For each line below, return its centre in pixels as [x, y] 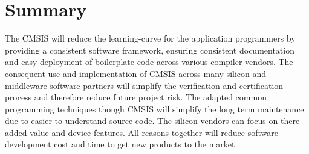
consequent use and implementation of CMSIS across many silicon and [136, 73]
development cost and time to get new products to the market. [121, 144]
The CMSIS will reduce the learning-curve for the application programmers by [150, 38]
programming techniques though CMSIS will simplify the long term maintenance [154, 109]
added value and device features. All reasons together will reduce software [141, 132]
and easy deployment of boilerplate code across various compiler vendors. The [149, 62]
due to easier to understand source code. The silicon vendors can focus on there [152, 121]
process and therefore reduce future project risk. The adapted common [136, 97]
